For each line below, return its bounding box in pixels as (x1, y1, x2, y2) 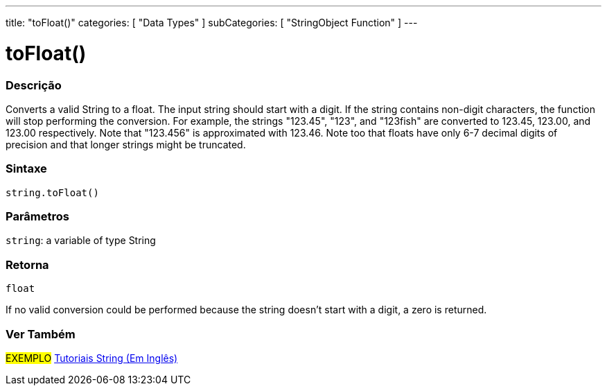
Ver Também (6, 327, 76, 341)
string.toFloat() (6, 186, 99, 198)
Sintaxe (6, 162, 47, 176)
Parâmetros (6, 209, 69, 223)
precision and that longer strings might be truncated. (6, 138, 246, 150)
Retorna (6, 257, 49, 272)
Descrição (6, 78, 62, 92)
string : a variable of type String (6, 234, 156, 247)
